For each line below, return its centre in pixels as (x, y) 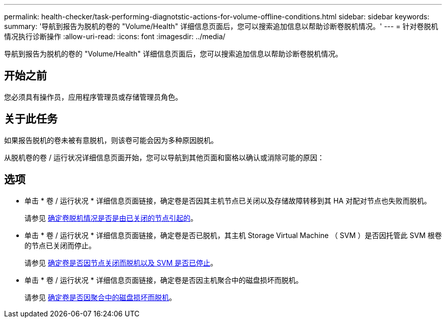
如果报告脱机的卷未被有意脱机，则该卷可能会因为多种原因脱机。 (111, 140)
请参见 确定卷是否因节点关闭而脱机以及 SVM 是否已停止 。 (121, 262)
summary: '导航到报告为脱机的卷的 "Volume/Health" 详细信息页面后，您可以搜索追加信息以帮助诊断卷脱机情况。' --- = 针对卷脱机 (221, 26)
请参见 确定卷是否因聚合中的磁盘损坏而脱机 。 (100, 297)
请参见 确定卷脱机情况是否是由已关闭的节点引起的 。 (111, 218)
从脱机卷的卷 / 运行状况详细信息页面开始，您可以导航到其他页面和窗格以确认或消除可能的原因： (164, 157)
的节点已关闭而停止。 (60, 245)
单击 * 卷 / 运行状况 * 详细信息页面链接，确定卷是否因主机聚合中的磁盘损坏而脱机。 (164, 280)
